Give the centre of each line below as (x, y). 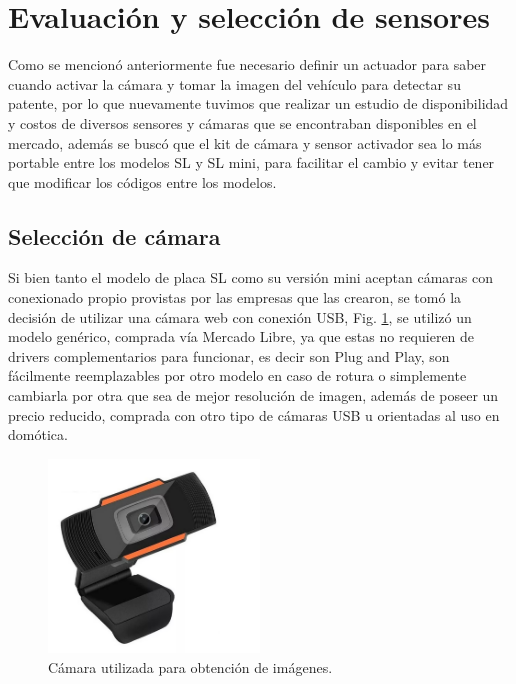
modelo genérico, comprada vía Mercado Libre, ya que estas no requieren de (241, 336)
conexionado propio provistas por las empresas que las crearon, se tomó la (235, 297)
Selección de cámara (114, 235)
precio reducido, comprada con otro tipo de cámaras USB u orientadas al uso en (254, 414)
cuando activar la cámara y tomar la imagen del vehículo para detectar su (234, 83)
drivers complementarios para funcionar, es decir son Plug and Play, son (229, 355)
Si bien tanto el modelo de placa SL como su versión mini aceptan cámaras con (251, 277)
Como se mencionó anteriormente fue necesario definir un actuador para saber (247, 64)
